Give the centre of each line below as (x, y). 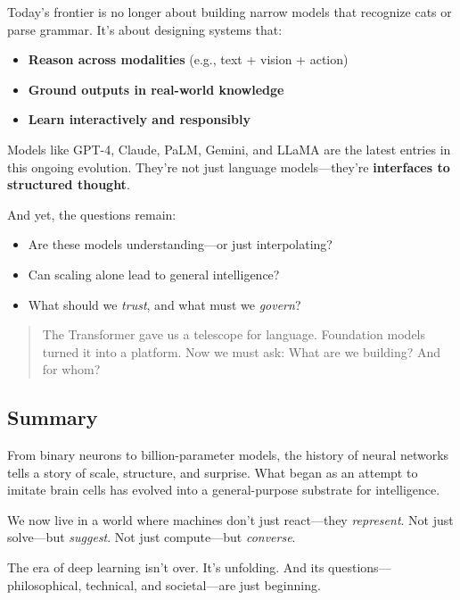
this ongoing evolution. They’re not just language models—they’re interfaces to (229, 167)
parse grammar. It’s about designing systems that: (145, 29)
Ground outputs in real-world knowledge (156, 89)
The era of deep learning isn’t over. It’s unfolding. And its (166, 567)
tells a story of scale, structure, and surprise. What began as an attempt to (213, 472)
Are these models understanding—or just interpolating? (180, 244)
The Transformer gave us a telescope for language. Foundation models (234, 334)
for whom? (71, 369)
